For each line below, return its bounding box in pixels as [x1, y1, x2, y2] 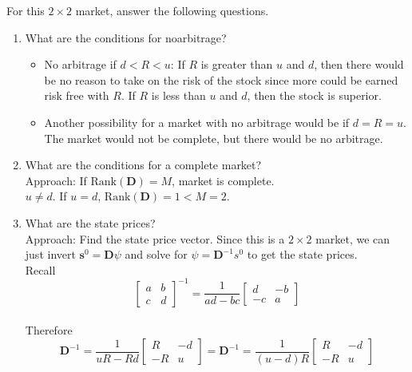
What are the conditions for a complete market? [25, 156, 262, 173]
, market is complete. [172, 172, 275, 188]
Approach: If [25, 172, 87, 188]
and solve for [125, 246, 188, 263]
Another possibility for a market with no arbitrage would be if [44, 113, 350, 130]
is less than [151, 87, 206, 104]
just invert [25, 246, 76, 263]
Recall [25, 261, 56, 278]
